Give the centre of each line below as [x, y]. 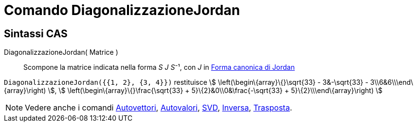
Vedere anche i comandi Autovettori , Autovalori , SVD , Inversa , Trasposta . [159, 108]
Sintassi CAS [36, 33]
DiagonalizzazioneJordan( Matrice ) [61, 52]
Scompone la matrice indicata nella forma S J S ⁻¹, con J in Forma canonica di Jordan [159, 67]
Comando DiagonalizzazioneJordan [122, 10]
